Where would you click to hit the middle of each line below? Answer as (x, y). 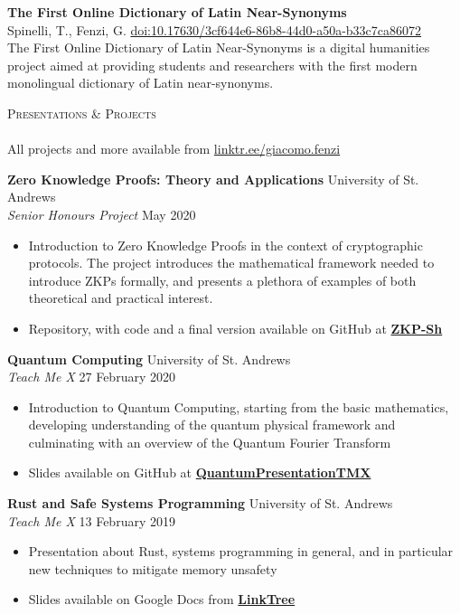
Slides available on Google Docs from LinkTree (162, 599)
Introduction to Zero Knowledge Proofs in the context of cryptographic (225, 245)
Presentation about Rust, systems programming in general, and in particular (241, 551)
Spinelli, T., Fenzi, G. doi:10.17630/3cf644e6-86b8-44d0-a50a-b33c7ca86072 (215, 29)
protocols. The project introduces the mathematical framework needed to (231, 263)
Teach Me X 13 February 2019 (91, 520)
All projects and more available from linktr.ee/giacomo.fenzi (174, 149)
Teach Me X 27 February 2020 (91, 377)
